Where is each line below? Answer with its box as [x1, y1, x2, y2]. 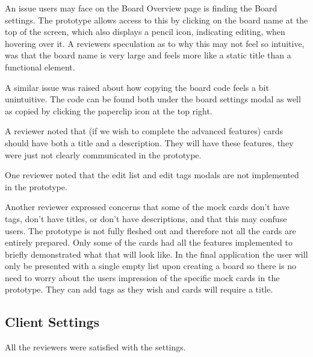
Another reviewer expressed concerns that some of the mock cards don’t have [5, 200, 290, 213]
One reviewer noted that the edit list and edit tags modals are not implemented [5, 169, 299, 181]
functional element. [5, 60, 75, 73]
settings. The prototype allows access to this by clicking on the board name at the [5, 13, 308, 26]
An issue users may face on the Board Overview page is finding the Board [5, 2, 277, 14]
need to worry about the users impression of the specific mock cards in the [5, 271, 280, 284]
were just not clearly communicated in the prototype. [5, 148, 202, 161]
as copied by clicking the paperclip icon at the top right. [5, 104, 212, 117]
